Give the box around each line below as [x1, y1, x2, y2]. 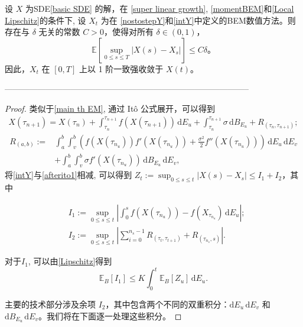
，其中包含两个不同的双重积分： [105, 297, 230, 310]
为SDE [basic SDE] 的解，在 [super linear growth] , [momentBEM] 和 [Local [25, 2, 294, 14]
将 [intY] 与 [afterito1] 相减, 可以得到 [5, 169, 132, 181]
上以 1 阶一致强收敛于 [79, 62, 164, 75]
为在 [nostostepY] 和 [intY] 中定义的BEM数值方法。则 [100, 14, 296, 26]
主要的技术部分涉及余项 [5, 297, 96, 310]
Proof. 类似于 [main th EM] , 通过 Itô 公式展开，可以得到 [5, 102, 216, 114]
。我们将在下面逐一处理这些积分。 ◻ [38, 309, 182, 322]
